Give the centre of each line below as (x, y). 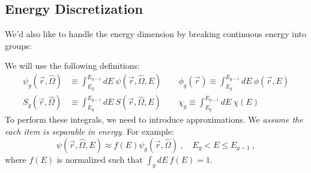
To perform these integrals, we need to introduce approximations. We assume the (154, 119)
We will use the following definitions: (72, 66)
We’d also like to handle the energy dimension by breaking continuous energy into (156, 34)
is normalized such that (100, 159)
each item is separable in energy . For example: (90, 131)
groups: (18, 45)
